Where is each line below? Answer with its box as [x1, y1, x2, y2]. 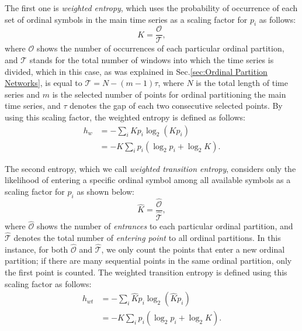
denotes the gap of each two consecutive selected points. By [70, 99, 283, 112]
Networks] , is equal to [5, 77, 82, 89]
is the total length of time [196, 77, 288, 89]
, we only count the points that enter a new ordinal [101, 243, 285, 255]
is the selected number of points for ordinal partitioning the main [52, 88, 286, 100]
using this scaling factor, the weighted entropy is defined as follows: [5, 111, 245, 123]
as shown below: [77, 185, 134, 197]
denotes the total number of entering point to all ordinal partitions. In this [13, 232, 281, 244]
